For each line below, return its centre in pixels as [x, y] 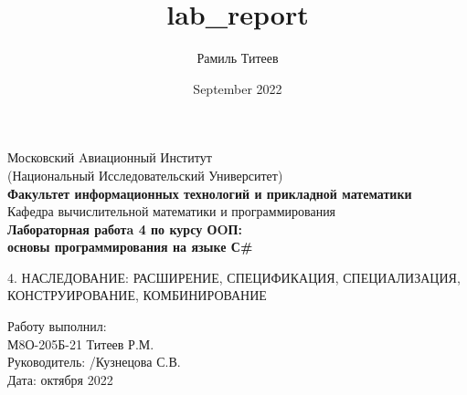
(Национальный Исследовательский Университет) [145, 175]
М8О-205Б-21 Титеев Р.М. [81, 343]
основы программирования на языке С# [130, 247]
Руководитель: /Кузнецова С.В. [94, 362]
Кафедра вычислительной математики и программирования [172, 211]
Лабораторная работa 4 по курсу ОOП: [125, 229]
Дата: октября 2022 [60, 379]
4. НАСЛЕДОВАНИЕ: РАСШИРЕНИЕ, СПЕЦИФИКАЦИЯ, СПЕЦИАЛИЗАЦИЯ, [234, 277]
